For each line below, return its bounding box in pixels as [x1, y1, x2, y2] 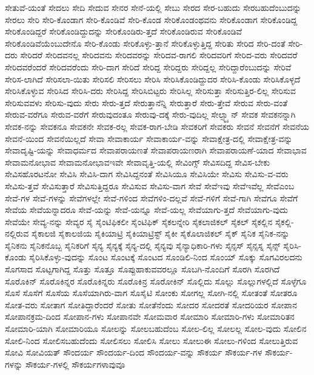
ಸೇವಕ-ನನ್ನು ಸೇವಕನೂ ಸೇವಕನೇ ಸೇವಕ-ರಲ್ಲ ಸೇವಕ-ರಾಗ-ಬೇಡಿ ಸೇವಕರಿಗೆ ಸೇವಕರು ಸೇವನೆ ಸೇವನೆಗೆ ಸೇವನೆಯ [5, 120, 309, 132]
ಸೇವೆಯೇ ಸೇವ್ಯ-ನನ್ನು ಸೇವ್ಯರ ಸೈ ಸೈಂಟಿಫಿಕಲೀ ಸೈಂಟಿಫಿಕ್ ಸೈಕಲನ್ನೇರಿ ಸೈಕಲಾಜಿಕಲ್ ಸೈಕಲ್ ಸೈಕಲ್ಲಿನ [5, 215, 273, 228]
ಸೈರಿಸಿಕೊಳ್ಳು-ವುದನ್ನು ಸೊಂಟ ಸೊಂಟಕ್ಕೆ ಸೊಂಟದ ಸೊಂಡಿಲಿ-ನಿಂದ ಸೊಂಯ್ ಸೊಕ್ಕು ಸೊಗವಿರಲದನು [29, 251, 302, 263]
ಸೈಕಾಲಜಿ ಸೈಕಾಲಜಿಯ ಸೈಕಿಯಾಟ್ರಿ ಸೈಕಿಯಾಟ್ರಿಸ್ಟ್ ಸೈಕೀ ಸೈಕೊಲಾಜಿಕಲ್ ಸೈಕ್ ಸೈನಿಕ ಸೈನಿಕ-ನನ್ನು [31, 227, 290, 240]
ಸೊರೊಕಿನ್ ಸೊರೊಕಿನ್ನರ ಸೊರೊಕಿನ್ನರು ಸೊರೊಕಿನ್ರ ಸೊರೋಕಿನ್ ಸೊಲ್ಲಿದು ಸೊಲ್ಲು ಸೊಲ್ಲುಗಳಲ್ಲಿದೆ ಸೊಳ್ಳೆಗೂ [5, 274, 307, 287]
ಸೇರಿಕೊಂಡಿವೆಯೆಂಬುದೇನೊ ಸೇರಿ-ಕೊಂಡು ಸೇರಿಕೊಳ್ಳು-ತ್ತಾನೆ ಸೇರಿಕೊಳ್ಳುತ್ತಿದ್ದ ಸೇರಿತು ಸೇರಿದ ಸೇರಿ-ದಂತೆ [5, 36, 286, 49]
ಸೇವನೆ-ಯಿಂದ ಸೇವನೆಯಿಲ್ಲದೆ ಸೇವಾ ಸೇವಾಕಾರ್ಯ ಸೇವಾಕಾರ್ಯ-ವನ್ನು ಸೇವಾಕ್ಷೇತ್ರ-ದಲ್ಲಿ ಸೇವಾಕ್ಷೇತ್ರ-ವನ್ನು [5, 132, 293, 144]
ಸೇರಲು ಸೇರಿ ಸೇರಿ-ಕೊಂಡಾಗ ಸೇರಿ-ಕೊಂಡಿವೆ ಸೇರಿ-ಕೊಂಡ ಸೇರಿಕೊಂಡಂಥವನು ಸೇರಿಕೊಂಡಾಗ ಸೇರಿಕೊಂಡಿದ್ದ [5, 13, 298, 25]
